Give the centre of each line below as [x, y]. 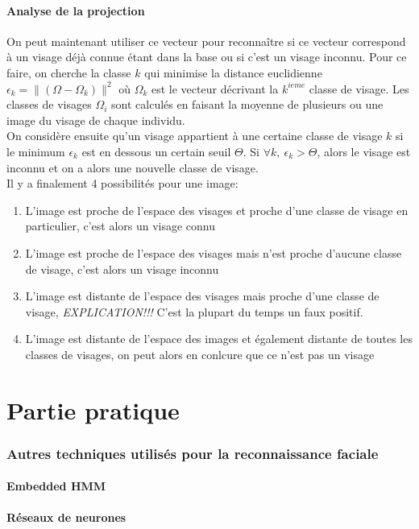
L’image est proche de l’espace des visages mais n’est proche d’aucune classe [214, 252]
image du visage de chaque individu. [96, 120]
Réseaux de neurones [66, 517]
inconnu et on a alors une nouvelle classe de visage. [133, 167]
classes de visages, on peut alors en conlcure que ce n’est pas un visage [200, 354]
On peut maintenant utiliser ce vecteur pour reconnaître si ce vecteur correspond [206, 41]
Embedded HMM [56, 486]
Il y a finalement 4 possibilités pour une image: [122, 183]
